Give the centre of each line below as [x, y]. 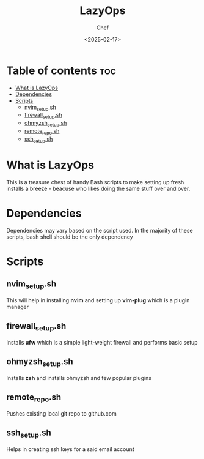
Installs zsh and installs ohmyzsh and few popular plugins [79, 378]
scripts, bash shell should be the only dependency [70, 237]
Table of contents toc [61, 70]
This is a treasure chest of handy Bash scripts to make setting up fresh [95, 182]
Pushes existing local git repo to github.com [62, 413]
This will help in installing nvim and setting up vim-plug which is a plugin [98, 300]
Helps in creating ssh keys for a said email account [70, 449]
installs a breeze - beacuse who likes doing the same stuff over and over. [98, 188]
